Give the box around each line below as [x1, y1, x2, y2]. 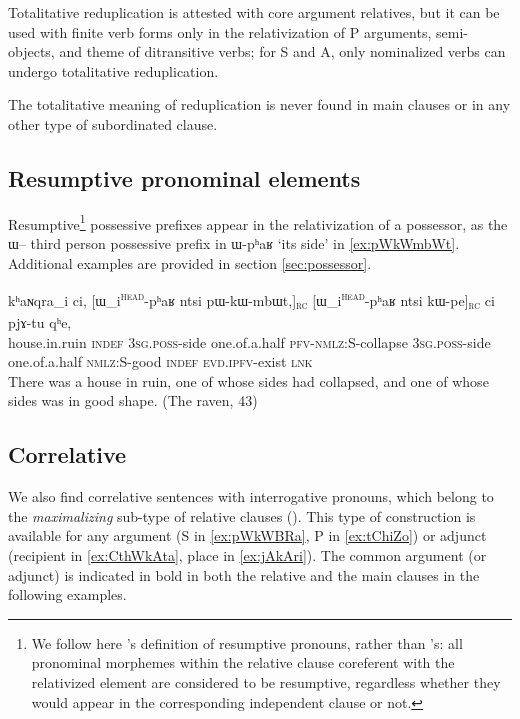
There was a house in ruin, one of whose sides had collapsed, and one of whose [8, 370, 489, 391]
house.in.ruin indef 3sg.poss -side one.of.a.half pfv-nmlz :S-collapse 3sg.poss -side [8, 331, 491, 352]
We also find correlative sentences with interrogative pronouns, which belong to [8, 486, 494, 507]
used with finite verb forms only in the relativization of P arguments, [8, 21, 432, 42]
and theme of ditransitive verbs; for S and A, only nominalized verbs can [59, 41, 506, 62]
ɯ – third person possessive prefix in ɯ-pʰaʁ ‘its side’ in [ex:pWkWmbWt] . [8, 233, 460, 254]
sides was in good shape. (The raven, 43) [8, 390, 258, 411]
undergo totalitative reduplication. [8, 60, 219, 81]
